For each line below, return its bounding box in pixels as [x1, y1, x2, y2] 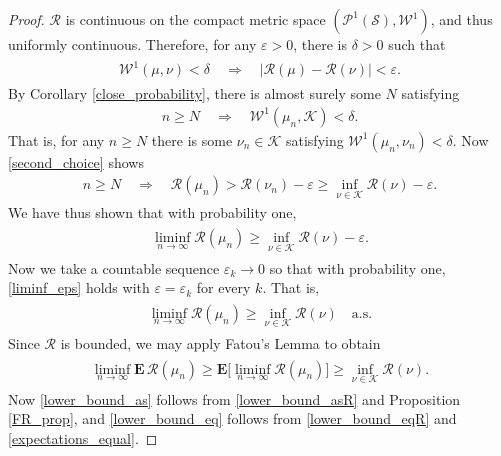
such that [388, 34, 446, 54]
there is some [151, 129, 233, 150]
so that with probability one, [269, 257, 446, 278]
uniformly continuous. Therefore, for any [8, 34, 257, 54]
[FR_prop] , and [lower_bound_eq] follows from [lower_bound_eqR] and [8, 408, 457, 429]
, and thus [430, 9, 493, 29]
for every [196, 277, 251, 298]
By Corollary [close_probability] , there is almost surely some [8, 83, 381, 104]
